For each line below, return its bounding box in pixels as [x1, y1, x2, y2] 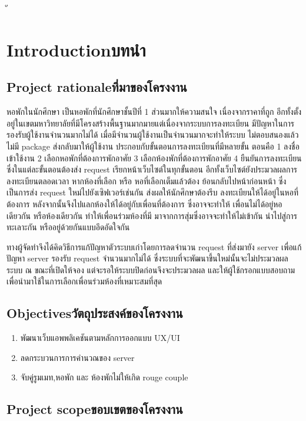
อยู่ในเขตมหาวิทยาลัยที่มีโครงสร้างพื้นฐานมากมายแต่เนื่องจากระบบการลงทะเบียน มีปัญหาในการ [6, 117, 294, 129]
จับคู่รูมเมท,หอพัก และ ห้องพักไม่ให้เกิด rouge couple [20, 371, 188, 383]
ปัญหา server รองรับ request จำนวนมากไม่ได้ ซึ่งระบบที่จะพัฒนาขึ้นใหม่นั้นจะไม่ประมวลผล [6, 252, 288, 264]
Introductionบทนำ [6, 37, 146, 61]
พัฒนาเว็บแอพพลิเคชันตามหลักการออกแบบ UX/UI [20, 332, 180, 344]
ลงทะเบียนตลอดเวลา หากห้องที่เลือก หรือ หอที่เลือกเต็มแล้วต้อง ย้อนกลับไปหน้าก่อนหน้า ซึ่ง [6, 174, 287, 187]
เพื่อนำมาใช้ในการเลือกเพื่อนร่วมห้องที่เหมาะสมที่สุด [6, 275, 162, 287]
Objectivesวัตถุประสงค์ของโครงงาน [6, 304, 183, 322]
